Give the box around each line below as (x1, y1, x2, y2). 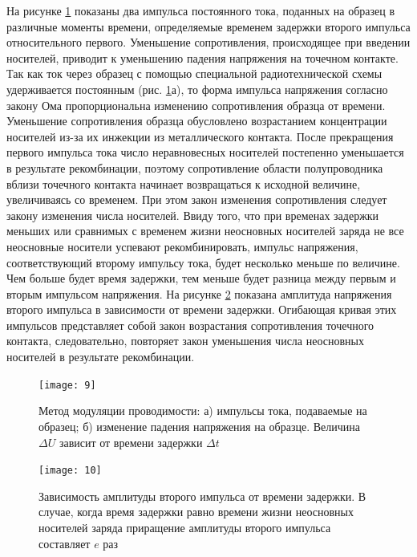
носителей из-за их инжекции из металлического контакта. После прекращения (6, 128, 394, 144)
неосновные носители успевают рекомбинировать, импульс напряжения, (6, 238, 358, 254)
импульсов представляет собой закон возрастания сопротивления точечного (6, 316, 374, 333)
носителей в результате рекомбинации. (6, 348, 195, 365)
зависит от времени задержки (59, 433, 203, 450)
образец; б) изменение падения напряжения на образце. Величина (38, 417, 360, 434)
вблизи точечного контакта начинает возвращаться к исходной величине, (6, 175, 361, 192)
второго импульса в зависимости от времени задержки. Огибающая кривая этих (6, 301, 397, 318)
